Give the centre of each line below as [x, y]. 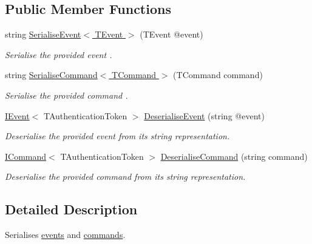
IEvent [17, 115]
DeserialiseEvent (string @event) [204, 115]
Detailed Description [71, 209]
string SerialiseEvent [43, 34]
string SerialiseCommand [51, 75]
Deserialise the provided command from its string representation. [125, 176]
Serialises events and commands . [65, 235]
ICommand [26, 156]
